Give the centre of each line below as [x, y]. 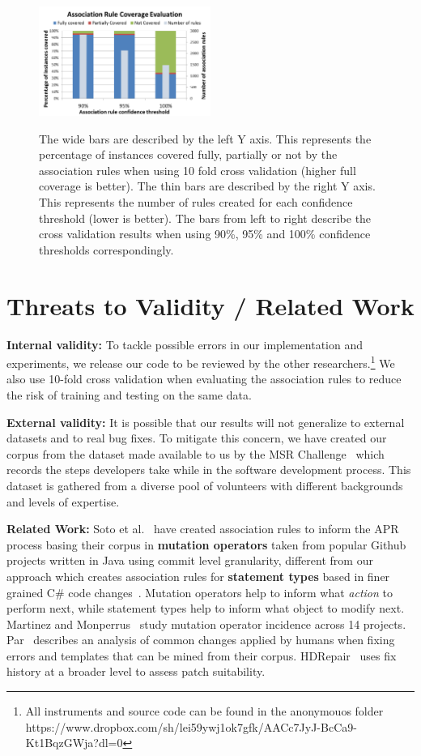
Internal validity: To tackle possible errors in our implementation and [185, 344]
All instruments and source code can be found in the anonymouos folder [204, 711]
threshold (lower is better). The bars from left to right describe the [205, 218]
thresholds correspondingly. [106, 249]
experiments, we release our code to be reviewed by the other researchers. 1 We [201, 362]
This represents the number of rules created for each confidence [196, 202]
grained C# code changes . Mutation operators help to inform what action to [200, 592]
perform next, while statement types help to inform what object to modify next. [206, 608]
